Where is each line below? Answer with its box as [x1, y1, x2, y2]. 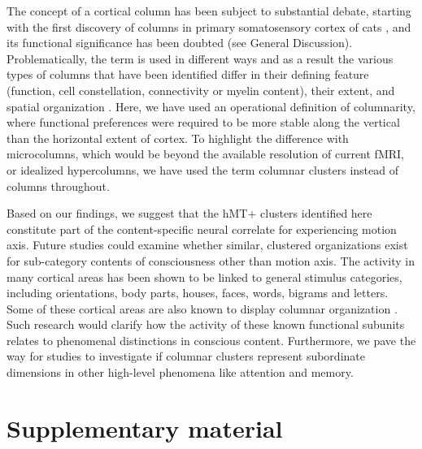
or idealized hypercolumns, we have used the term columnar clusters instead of [7, 161, 398, 178]
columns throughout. [7, 177, 110, 194]
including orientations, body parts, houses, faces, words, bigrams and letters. [7, 284, 389, 301]
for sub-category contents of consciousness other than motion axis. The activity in [7, 252, 415, 269]
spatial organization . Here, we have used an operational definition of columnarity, [7, 97, 415, 114]
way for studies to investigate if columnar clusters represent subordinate [7, 348, 365, 365]
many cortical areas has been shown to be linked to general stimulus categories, [7, 268, 402, 285]
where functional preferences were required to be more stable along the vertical [7, 114, 400, 131]
